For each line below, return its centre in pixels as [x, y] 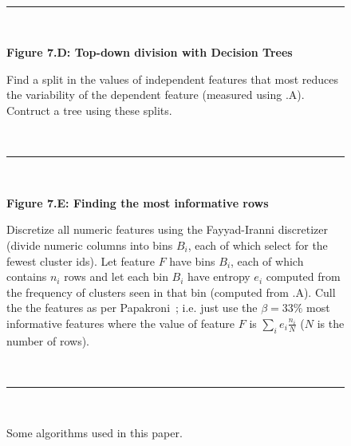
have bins [192, 260]
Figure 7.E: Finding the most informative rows [138, 202]
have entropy [219, 276]
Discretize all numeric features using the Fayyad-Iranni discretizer [168, 229]
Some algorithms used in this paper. [95, 433]
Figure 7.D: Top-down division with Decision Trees [150, 52]
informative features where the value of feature [121, 323]
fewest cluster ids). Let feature [81, 260]
